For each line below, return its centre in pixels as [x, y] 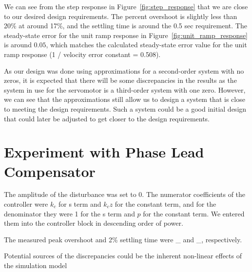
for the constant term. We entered [194, 213]
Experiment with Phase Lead [104, 152]
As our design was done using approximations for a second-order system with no [124, 70]
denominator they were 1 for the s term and [69, 213]
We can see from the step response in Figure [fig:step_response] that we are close [126, 6]
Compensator [50, 171]
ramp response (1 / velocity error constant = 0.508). [82, 54]
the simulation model [36, 265]
